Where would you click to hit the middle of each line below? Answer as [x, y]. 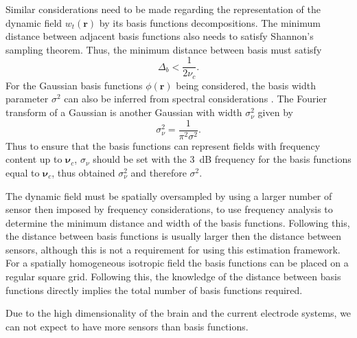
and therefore [159, 172]
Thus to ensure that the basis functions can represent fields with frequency [163, 145]
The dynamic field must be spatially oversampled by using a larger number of [169, 195]
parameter [27, 99]
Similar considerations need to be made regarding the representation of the [163, 9]
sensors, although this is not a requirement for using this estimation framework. [173, 249]
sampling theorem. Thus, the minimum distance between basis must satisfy [164, 49]
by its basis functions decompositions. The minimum [210, 22]
